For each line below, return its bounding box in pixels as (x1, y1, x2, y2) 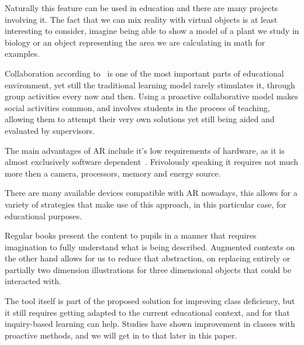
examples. (5, 47, 40, 60)
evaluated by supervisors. (5, 124, 95, 136)
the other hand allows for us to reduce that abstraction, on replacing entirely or (5, 252, 291, 264)
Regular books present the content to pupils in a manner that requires (5, 229, 257, 241)
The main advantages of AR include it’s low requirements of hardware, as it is (5, 144, 285, 156)
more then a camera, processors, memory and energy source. (5, 167, 221, 179)
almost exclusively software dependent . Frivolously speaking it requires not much (5, 156, 299, 168)
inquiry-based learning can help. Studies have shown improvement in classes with (5, 318, 295, 330)
